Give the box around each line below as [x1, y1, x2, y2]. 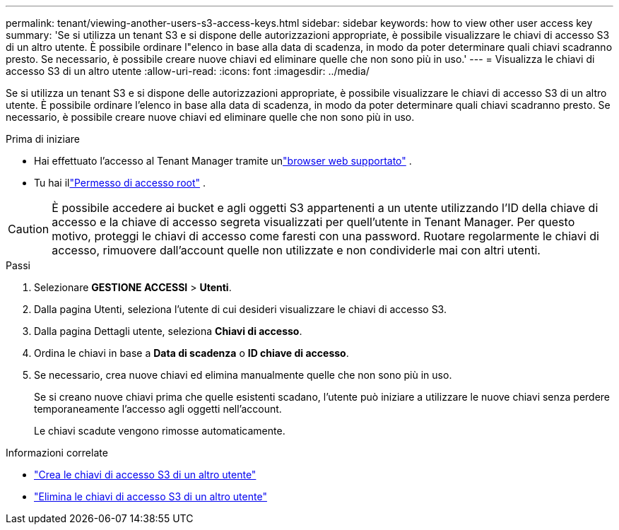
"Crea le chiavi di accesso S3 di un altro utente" [34, 469, 257, 481]
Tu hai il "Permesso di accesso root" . [34, 177, 206, 189]
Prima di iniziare [6, 133, 80, 145]
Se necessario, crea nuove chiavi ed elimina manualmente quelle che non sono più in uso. [34, 369, 452, 381]
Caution [8, 222, 49, 236]
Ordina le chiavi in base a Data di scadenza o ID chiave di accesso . [34, 347, 349, 359]
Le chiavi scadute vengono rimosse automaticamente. [34, 425, 285, 437]
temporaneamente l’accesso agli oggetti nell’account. [34, 403, 282, 415]
